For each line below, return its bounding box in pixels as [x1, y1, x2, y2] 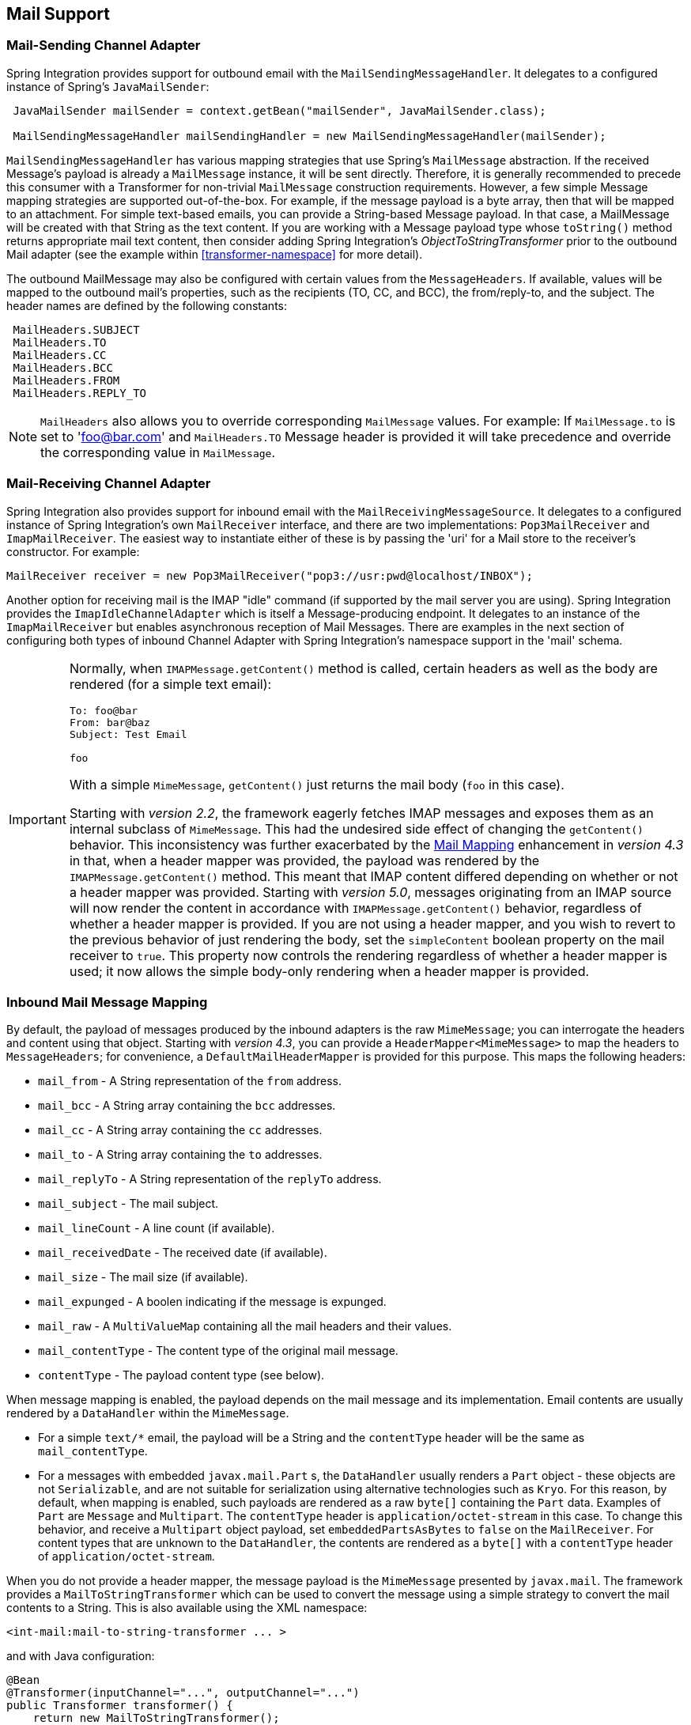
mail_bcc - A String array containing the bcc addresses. [38, 1099, 336, 1113]
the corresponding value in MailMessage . [40, 444, 275, 460]
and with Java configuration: [6, 1649, 155, 1663]
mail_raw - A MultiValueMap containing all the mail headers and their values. [38, 1319, 452, 1333]
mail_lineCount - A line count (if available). [38, 1221, 275, 1235]
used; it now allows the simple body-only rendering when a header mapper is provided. [69, 963, 590, 979]
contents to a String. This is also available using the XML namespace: [6, 1601, 368, 1615]
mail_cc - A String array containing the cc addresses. [38, 1123, 323, 1137]
